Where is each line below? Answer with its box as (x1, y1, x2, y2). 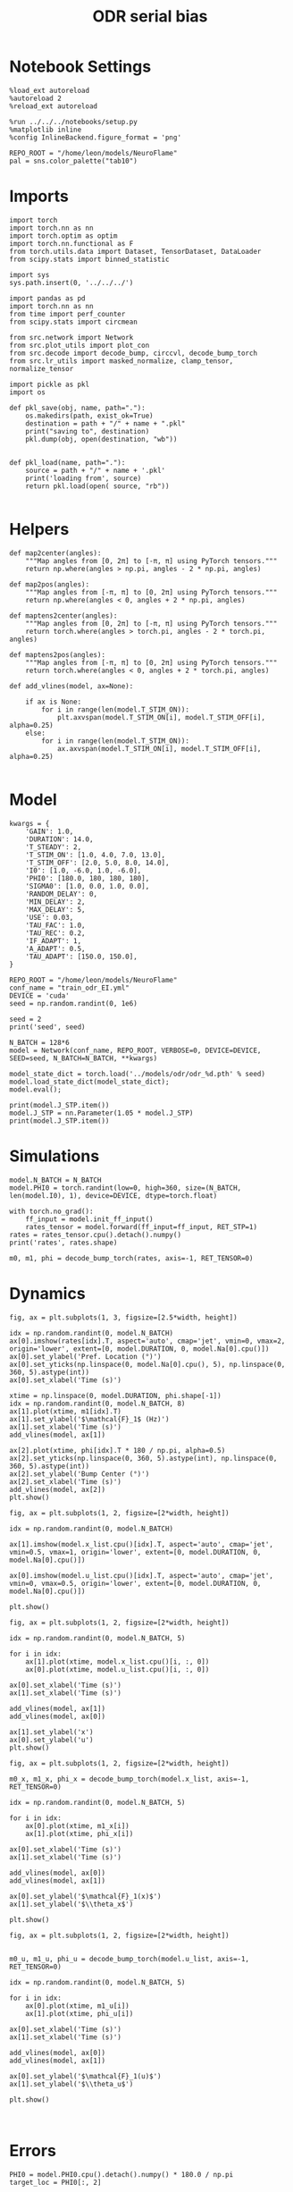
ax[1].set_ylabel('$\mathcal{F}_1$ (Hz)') (9, 1414, 170, 1423)
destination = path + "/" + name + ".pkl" (25, 418, 186, 428)
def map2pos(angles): (9, 579, 90, 589)
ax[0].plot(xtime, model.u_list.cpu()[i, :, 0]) (25, 1665, 210, 1674)
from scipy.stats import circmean (9, 317, 138, 326)
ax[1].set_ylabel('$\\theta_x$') (9, 1900, 134, 1909)
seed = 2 (9, 1015, 42, 1024)
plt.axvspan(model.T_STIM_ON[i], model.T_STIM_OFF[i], (56, 712, 266, 721)
